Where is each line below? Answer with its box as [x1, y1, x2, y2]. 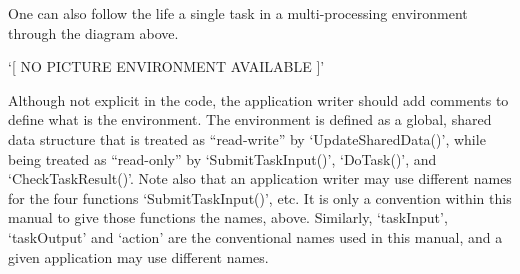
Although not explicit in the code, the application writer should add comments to [8, 89, 509, 110]
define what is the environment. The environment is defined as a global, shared [8, 109, 492, 130]
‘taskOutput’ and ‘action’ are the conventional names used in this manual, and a [8, 226, 503, 247]
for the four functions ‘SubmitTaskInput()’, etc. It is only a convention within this [8, 187, 512, 208]
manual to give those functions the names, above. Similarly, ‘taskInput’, [8, 207, 448, 228]
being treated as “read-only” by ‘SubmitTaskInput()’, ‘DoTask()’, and [8, 148, 437, 169]
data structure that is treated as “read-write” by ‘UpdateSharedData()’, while [8, 128, 486, 149]
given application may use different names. [8, 246, 269, 267]
